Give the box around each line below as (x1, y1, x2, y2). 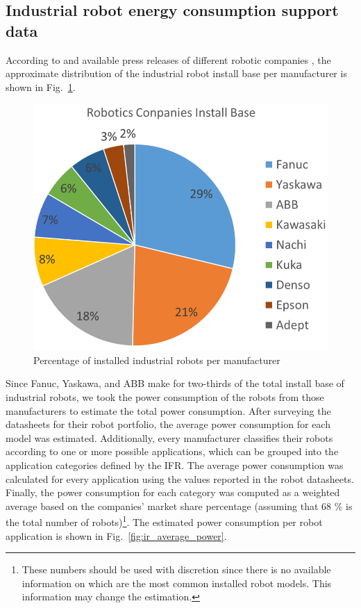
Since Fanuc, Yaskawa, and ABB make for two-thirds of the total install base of (6, 376, 344, 391)
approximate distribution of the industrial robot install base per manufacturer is (6, 66, 347, 81)
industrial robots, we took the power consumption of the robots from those (6, 390, 324, 404)
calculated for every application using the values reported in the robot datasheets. (6, 471, 354, 486)
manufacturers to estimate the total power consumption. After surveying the (6, 403, 331, 418)
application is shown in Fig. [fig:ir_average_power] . (6, 528, 227, 543)
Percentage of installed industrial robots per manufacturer (33, 352, 280, 367)
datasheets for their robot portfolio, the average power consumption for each (6, 417, 330, 432)
